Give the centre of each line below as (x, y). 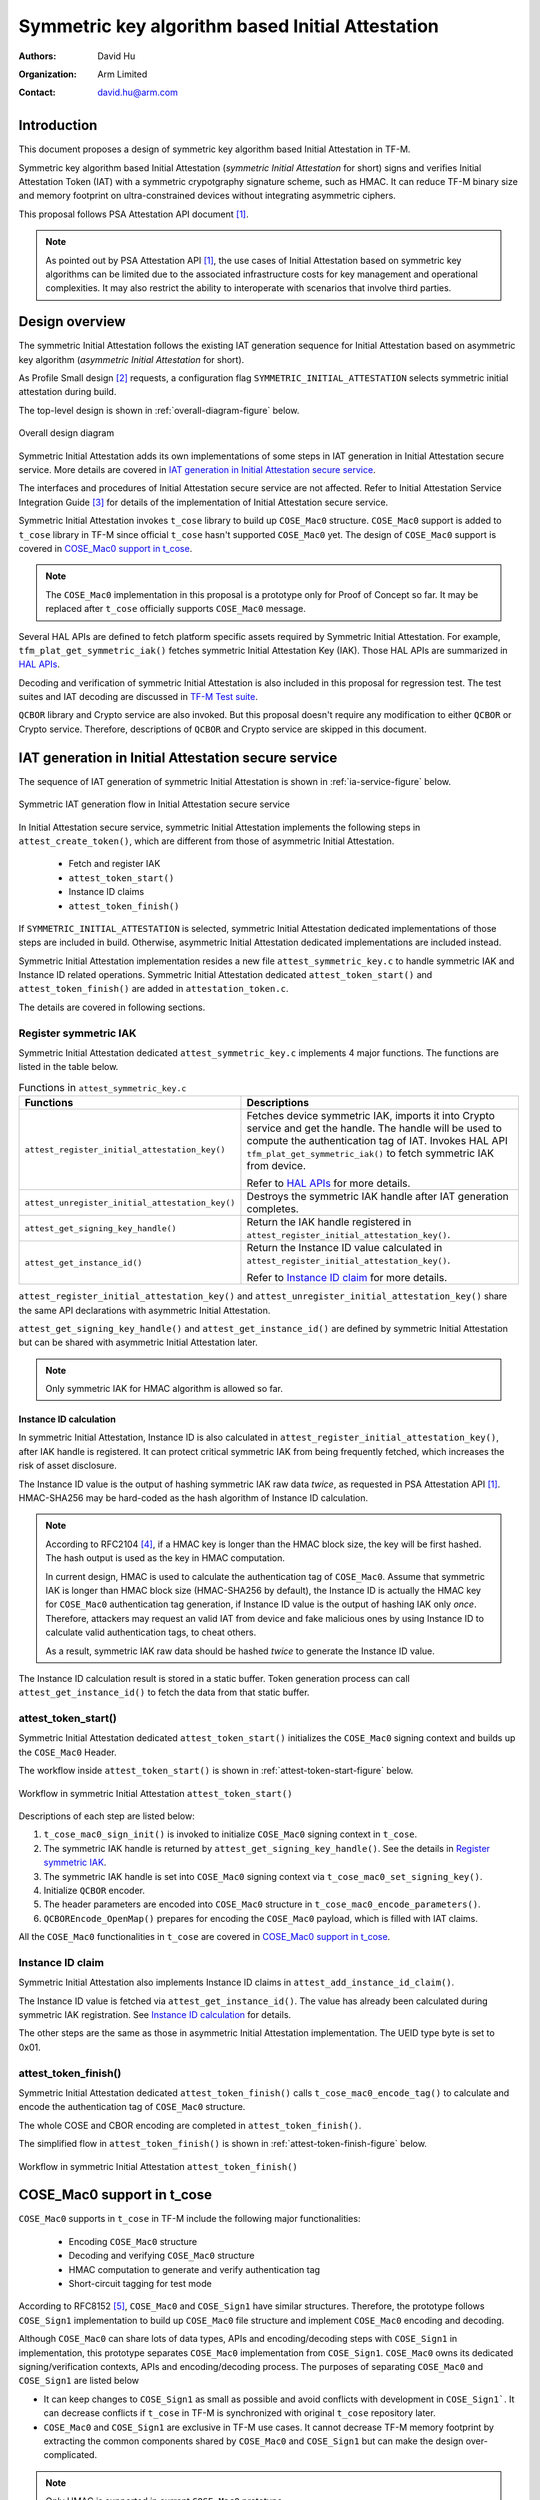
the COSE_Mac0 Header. (67, 1752)
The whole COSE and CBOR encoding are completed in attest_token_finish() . (190, 2125)
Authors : (37, 56)
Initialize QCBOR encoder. (94, 1890)
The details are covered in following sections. (112, 1007)
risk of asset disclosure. (67, 1466)
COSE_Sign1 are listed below (79, 2381)
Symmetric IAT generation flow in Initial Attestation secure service (154, 804)
